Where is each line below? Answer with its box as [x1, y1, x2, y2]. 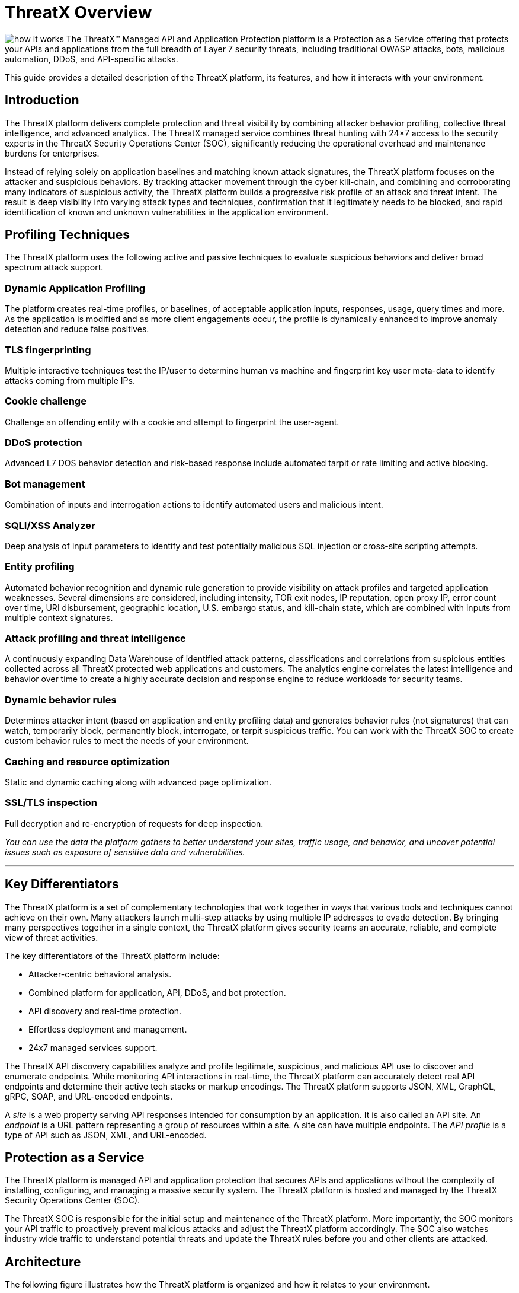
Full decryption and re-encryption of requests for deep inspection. [5, 818, 264, 829]
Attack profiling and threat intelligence [5, 632, 186, 645]
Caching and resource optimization [5, 755, 170, 767]
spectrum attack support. [5, 262, 104, 273]
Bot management [5, 477, 85, 490]
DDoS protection [5, 437, 82, 449]
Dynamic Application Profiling [5, 282, 146, 294]
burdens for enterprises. [5, 148, 100, 158]
